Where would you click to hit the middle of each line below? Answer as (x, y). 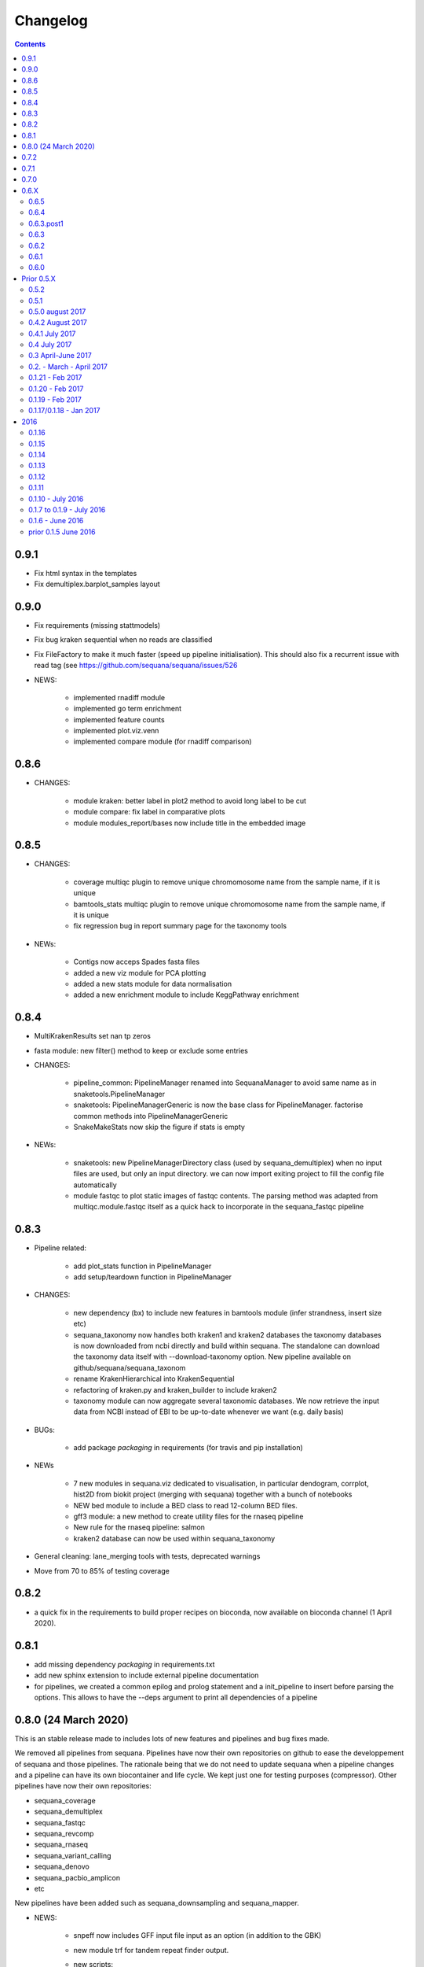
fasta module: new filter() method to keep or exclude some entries (141, 1050)
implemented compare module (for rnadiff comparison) (163, 742)
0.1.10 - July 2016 (56, 499)
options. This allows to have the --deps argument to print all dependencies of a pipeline (176, 1697)
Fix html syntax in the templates (86, 573)
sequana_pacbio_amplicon (77, 1877)
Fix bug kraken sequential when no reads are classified (123, 640)
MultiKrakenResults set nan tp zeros (92, 1036)
